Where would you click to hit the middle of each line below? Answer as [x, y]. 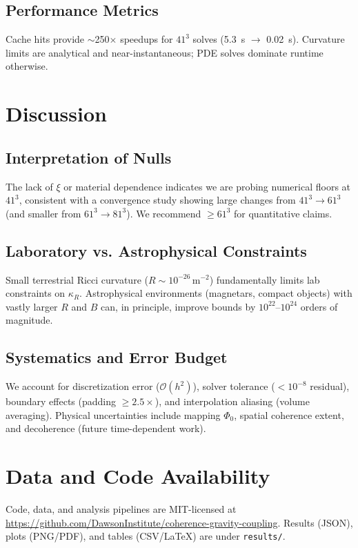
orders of [319, 306]
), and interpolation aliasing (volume [232, 401]
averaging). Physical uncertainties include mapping [113, 414]
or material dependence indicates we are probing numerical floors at [207, 186]
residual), [330, 386]
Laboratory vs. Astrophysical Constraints [156, 250]
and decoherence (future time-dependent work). [106, 428]
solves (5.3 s [219, 39]
